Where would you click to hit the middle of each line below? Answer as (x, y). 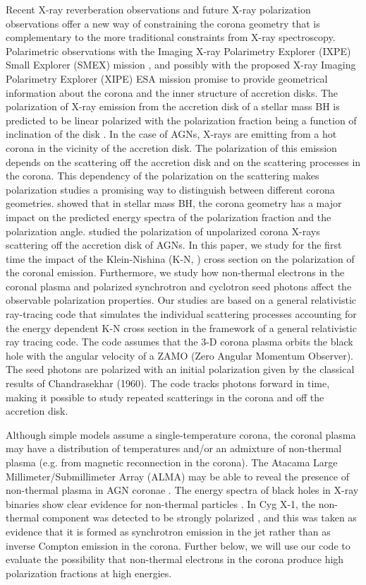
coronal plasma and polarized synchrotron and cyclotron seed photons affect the (179, 286)
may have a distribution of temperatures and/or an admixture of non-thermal (174, 448)
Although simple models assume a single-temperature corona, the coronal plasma (181, 434)
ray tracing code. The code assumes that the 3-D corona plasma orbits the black (179, 342)
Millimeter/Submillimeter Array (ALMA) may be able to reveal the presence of (177, 476)
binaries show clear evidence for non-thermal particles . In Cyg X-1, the (161, 503)
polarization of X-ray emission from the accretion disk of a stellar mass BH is (173, 106)
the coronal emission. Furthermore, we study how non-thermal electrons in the (175, 272)
